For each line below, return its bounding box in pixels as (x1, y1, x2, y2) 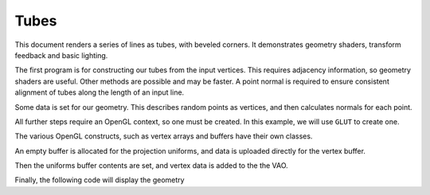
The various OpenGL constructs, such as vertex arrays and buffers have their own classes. (14, 131, 313, 141)
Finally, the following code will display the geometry (14, 175, 185, 185)
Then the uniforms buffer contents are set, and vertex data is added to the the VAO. (14, 161, 288, 170)
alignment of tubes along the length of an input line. (14, 88, 185, 97)
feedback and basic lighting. (14, 50, 108, 60)
